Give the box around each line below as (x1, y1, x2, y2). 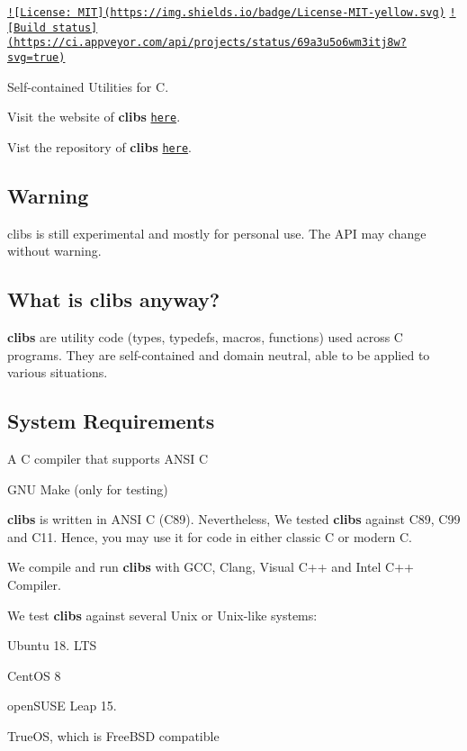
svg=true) (7, 50, 66, 64)
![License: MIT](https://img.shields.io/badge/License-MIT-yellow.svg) (7, 6, 445, 19)
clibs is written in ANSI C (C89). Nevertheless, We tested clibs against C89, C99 (7, 510, 461, 529)
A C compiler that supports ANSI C (7, 449, 209, 468)
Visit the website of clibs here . (7, 107, 181, 126)
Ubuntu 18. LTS (7, 636, 97, 655)
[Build (7, 21, 46, 34)
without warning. (7, 241, 102, 260)
